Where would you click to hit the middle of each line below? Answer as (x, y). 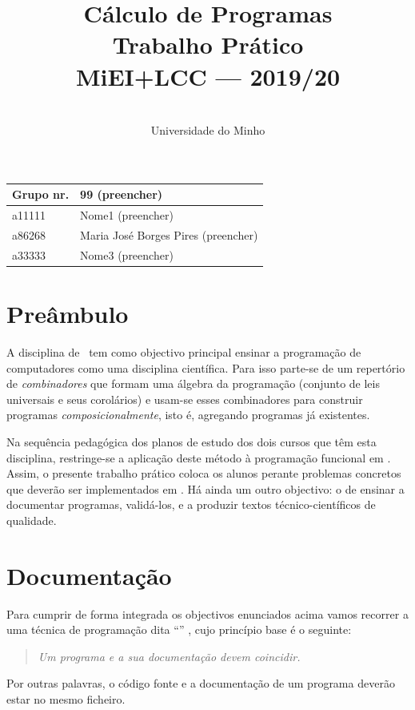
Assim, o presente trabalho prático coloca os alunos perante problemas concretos (204, 473)
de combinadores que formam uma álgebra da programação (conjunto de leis (193, 383)
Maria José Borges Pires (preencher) (169, 234)
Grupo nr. (41, 194)
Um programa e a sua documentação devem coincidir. (169, 656)
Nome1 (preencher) (127, 215)
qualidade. (32, 520)
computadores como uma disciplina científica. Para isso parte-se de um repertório (206, 367)
